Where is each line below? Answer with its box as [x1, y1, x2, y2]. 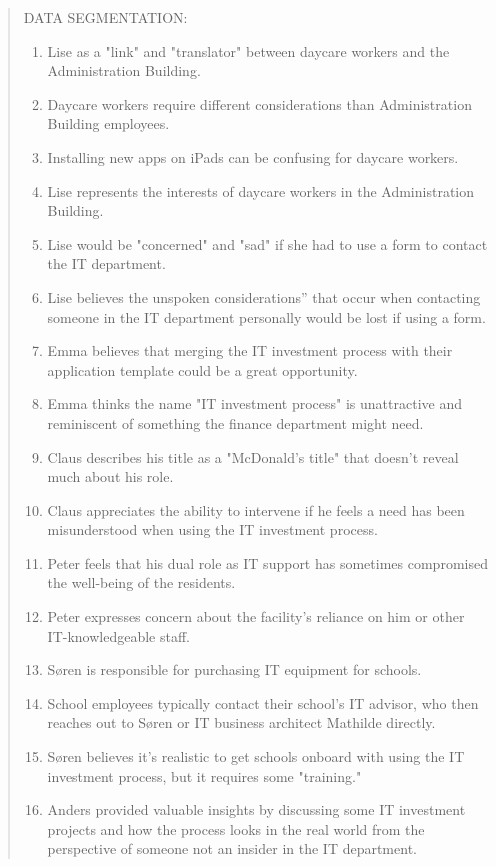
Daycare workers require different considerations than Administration [47, 93, 472, 114]
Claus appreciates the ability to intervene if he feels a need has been [47, 499, 465, 520]
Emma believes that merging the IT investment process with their [47, 340, 453, 361]
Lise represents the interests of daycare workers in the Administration [47, 180, 475, 201]
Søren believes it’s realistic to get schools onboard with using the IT [47, 746, 465, 767]
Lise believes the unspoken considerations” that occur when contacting [47, 286, 481, 307]
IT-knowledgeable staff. [47, 625, 190, 646]
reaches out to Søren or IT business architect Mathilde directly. [47, 712, 436, 733]
